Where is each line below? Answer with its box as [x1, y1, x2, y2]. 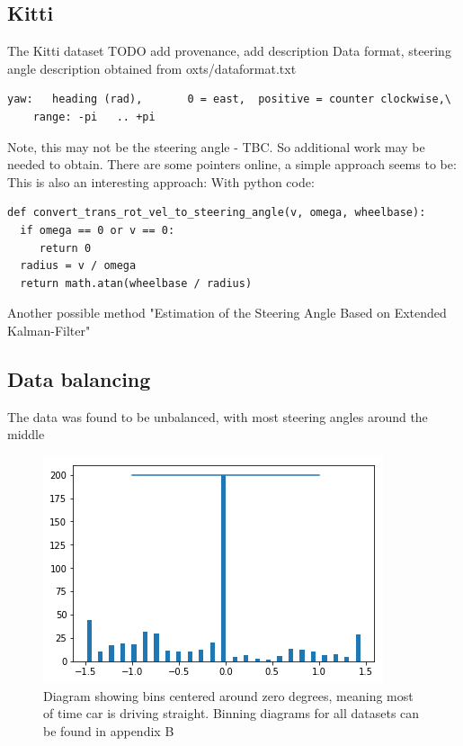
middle [7, 425, 45, 444]
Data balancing [7, 364, 151, 392]
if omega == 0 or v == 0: [20, 223, 175, 237]
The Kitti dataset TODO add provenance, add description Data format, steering [7, 41, 451, 60]
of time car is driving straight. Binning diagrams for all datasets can [43, 704, 420, 723]
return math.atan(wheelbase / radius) [20, 276, 253, 290]
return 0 [39, 241, 92, 255]
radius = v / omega [20, 259, 137, 273]
